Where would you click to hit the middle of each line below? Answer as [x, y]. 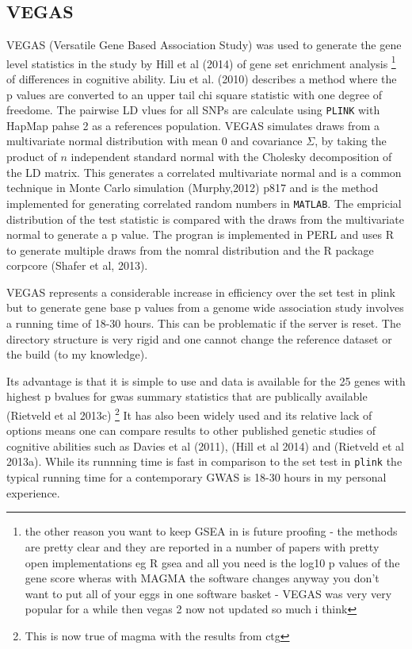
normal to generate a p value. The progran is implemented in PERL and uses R [200, 234]
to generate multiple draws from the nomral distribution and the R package [190, 250]
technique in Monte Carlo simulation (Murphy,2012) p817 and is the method [193, 188]
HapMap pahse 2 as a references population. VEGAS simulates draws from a [193, 125]
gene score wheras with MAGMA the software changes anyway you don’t [202, 578]
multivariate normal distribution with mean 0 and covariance [154, 141]
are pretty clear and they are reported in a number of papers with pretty [202, 546]
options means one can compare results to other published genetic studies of [191, 430]
